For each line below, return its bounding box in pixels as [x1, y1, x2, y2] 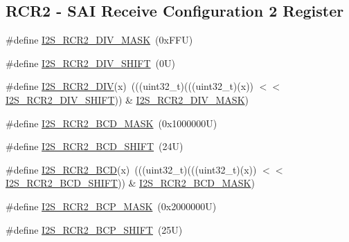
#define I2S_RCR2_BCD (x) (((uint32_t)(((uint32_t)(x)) [6, 162, 257, 176]
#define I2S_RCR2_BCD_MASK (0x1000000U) [6, 115, 217, 130]
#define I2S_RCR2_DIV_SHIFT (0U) [6, 55, 176, 70]
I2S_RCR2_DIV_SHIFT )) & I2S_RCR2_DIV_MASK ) [6, 92, 249, 106]
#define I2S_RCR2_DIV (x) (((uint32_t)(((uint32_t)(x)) [6, 79, 254, 93]
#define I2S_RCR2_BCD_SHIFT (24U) [6, 139, 184, 153]
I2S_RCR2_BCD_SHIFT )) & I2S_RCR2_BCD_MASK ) [6, 176, 255, 190]
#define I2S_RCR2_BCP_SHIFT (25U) [6, 222, 183, 236]
